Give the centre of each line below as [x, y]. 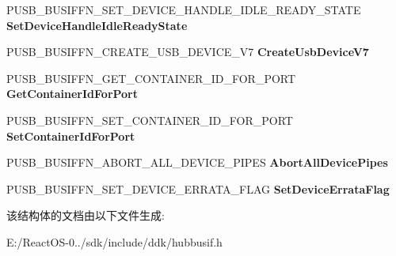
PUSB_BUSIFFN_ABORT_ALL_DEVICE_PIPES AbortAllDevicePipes [197, 162]
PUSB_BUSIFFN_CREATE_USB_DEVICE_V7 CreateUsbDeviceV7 [188, 52]
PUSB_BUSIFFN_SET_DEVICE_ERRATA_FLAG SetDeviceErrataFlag [198, 188]
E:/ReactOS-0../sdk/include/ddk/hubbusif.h [114, 241]
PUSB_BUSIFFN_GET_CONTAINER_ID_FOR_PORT [151, 78]
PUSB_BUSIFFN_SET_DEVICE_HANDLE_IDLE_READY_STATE [184, 9]
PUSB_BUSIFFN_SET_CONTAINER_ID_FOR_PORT [150, 120]
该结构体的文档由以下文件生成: [86, 215]
